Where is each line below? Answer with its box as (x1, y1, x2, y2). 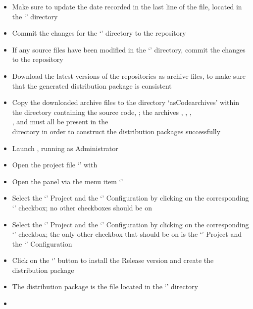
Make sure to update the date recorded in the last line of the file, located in (12, 1, 242, 11)
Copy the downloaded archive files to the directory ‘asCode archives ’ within (12, 97, 239, 107)
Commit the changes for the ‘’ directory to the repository (12, 28, 186, 38)
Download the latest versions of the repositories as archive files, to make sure (12, 70, 246, 81)
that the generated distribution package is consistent (12, 80, 172, 91)
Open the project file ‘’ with (12, 159, 98, 170)
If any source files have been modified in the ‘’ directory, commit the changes (12, 44, 246, 54)
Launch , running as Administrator (12, 143, 118, 153)
